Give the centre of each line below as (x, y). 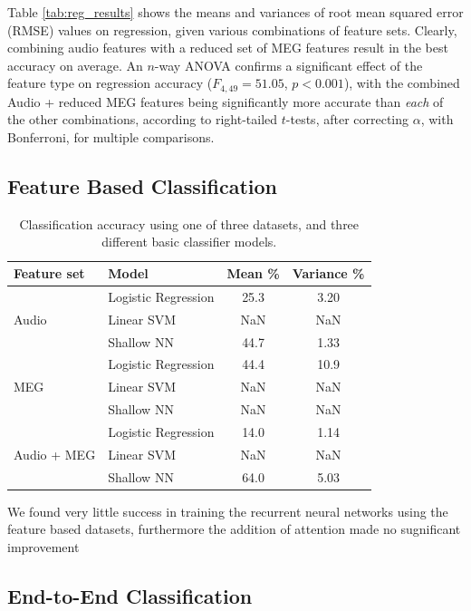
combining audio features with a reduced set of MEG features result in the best (228, 48)
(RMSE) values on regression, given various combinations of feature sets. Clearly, (232, 29)
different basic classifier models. (189, 242)
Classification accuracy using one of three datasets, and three (189, 223)
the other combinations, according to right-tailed (143, 119)
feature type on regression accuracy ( (110, 83)
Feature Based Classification (142, 186)
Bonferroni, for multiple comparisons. (111, 137)
